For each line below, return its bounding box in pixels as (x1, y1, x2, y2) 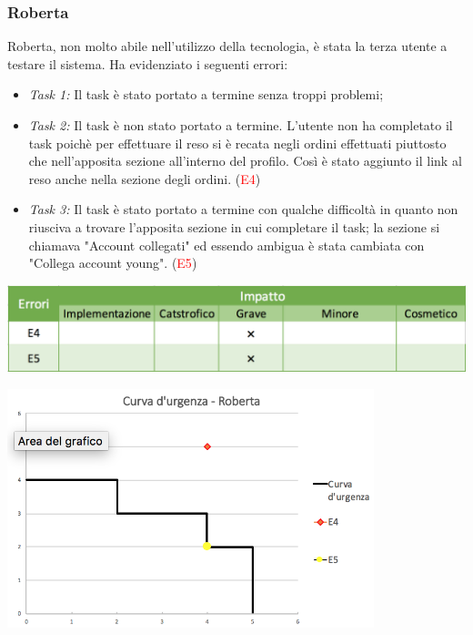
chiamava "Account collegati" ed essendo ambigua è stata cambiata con (28, 235, 425, 254)
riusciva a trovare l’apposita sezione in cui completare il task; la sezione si (28, 217, 440, 236)
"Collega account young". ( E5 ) (28, 253, 197, 272)
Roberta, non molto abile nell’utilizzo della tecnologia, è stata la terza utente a (7, 36, 448, 56)
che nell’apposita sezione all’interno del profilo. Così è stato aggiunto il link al (28, 151, 462, 170)
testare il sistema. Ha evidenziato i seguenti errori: (7, 54, 288, 73)
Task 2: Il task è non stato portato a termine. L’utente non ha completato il (28, 116, 453, 134)
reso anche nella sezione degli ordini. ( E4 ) (28, 169, 261, 188)
